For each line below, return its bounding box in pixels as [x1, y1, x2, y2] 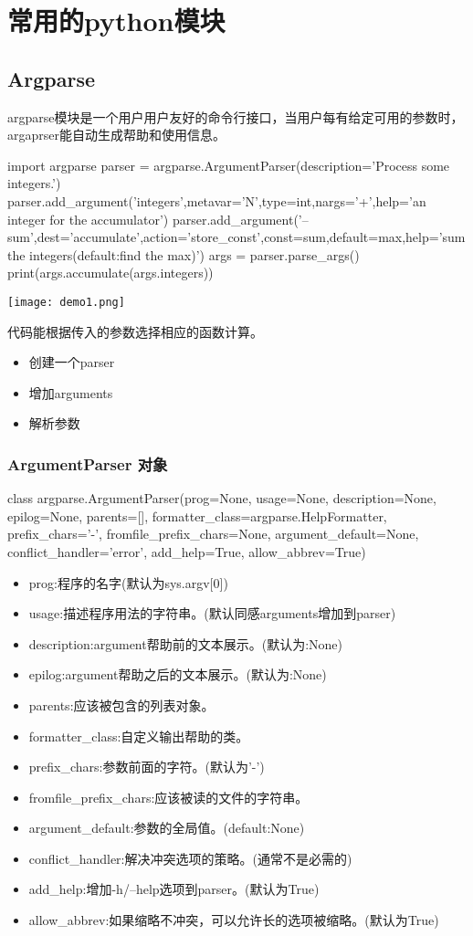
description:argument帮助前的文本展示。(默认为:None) [28, 634, 342, 653]
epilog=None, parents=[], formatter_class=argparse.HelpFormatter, [7, 506, 387, 525]
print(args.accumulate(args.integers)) [7, 263, 214, 282]
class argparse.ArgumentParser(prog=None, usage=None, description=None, [7, 489, 436, 508]
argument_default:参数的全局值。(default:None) [28, 818, 305, 837]
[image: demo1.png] [7, 295, 125, 309]
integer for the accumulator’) [7, 209, 169, 228]
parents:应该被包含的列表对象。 [28, 695, 215, 714]
